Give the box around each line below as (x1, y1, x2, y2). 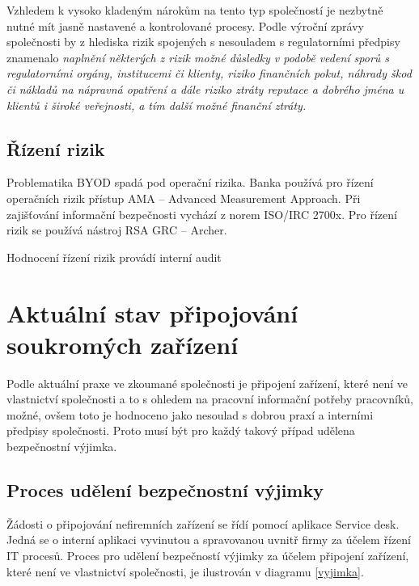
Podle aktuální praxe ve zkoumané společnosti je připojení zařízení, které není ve (6, 374, 408, 391)
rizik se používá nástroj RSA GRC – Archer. (6, 221, 227, 238)
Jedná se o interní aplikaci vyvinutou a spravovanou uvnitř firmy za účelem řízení (6, 531, 411, 548)
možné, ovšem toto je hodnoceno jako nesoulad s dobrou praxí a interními (6, 406, 374, 423)
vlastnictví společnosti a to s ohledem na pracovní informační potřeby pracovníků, (6, 390, 413, 407)
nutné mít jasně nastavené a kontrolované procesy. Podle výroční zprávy (6, 17, 364, 34)
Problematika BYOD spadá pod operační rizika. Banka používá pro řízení (6, 174, 374, 191)
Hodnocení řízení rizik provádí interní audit (6, 248, 222, 265)
